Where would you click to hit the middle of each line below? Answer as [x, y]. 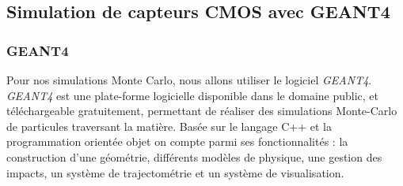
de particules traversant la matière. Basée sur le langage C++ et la [169, 126]
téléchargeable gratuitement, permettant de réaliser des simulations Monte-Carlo [202, 111]
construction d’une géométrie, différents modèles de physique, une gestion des [194, 156]
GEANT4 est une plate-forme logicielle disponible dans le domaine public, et [193, 95]
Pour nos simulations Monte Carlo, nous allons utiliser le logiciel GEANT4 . [189, 80]
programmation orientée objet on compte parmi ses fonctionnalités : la [177, 141]
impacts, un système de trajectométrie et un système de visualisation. [175, 172]
